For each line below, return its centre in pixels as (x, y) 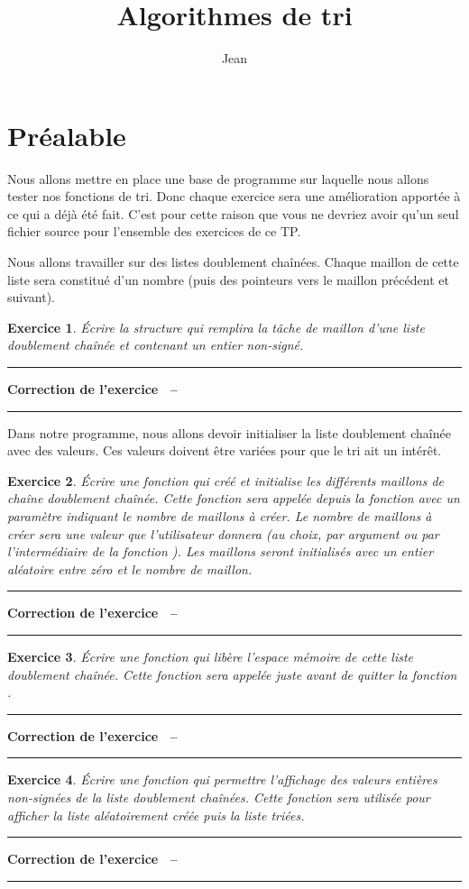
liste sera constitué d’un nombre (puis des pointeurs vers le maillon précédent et (228, 279)
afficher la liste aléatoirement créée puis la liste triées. (156, 815)
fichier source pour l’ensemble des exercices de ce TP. (154, 231)
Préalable (67, 135)
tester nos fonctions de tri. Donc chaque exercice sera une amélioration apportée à (234, 196)
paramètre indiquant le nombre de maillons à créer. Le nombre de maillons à (220, 515)
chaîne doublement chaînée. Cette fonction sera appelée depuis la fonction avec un (234, 498)
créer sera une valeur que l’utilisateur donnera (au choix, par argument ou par (223, 533)
